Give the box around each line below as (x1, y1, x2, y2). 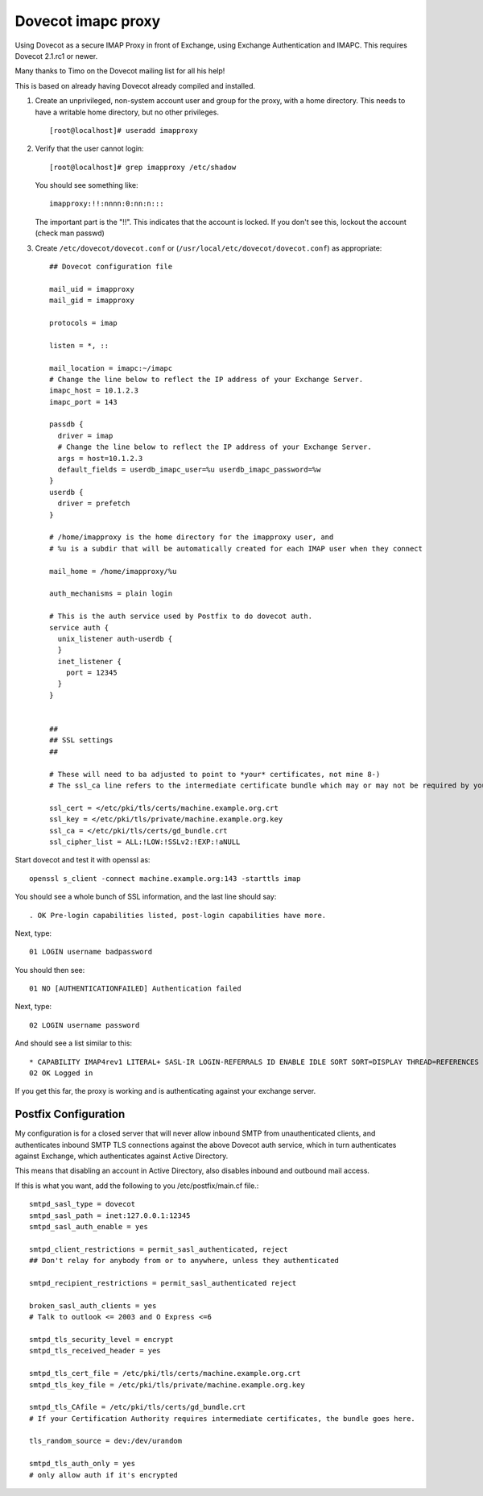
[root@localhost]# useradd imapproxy (49, 126, 199, 135)
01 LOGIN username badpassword (29, 947, 153, 957)
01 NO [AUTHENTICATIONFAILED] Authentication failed (29, 984, 242, 993)
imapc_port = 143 (49, 397, 118, 406)
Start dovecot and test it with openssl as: (14, 855, 151, 865)
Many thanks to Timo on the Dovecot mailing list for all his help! (14, 66, 225, 76)
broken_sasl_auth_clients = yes (29, 1301, 157, 1310)
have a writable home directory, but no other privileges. (35, 107, 219, 117)
